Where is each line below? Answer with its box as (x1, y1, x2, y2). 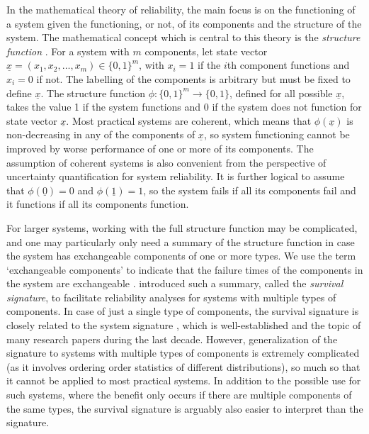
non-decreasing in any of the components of (6, 127, 195, 142)
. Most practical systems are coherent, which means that (66, 113, 312, 128)
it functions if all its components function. (6, 196, 189, 211)
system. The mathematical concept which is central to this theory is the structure (6, 30, 361, 45)
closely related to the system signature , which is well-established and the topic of (6, 318, 361, 333)
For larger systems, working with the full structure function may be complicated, (6, 220, 358, 235)
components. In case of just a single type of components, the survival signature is (6, 304, 359, 318)
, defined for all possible (229, 85, 333, 100)
